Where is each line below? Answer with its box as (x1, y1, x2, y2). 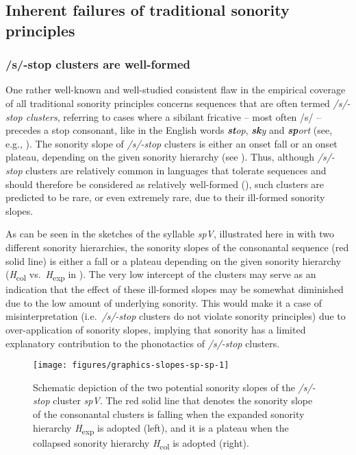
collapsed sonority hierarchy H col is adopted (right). (33, 435, 249, 452)
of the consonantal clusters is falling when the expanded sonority (33, 407, 305, 421)
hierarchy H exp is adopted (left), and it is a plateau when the (33, 420, 289, 436)
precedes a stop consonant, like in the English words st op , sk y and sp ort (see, (5, 123, 333, 137)
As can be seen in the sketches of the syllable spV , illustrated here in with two (5, 226, 334, 241)
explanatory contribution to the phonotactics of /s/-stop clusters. (5, 336, 280, 350)
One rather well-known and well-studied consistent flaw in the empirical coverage (5, 82, 346, 97)
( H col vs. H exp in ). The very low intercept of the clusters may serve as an (5, 267, 316, 283)
